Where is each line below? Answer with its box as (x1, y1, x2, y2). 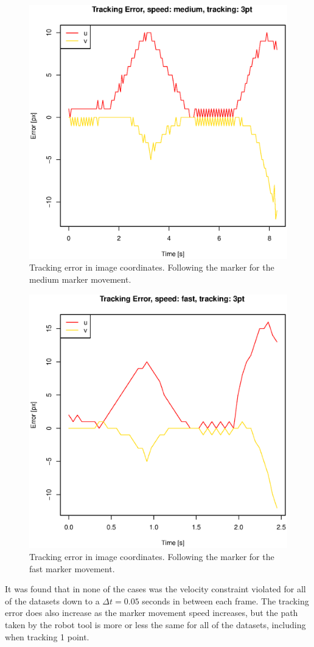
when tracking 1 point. (5, 630, 89, 643)
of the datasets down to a (5, 594, 100, 607)
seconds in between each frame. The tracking (142, 594, 309, 607)
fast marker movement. (29, 562, 115, 575)
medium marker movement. (29, 272, 131, 285)
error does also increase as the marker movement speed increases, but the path (5, 606, 298, 619)
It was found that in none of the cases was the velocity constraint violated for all (5, 583, 306, 595)
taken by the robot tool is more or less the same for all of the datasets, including (5, 618, 306, 631)
